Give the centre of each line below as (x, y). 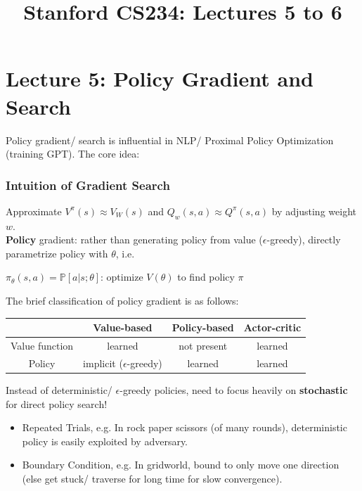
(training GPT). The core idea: (73, 154)
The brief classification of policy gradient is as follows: (122, 301)
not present (203, 346)
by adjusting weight (314, 211)
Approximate (34, 211)
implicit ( (103, 363)
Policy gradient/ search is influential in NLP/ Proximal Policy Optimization (170, 140)
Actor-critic (272, 327)
